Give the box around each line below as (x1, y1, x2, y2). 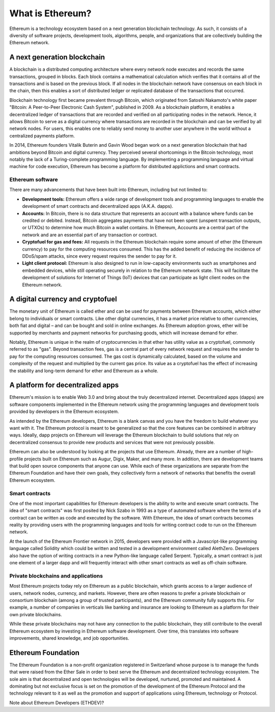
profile (9, 456, 23, 462)
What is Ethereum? (9, 8, 92, 19)
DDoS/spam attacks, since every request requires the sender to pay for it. (22, 253, 177, 259)
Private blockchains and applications (9, 572, 103, 579)
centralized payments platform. (9, 132, 75, 139)
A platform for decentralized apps (9, 381, 119, 390)
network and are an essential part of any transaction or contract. (22, 232, 158, 238)
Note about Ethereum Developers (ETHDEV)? (9, 699, 104, 705)
